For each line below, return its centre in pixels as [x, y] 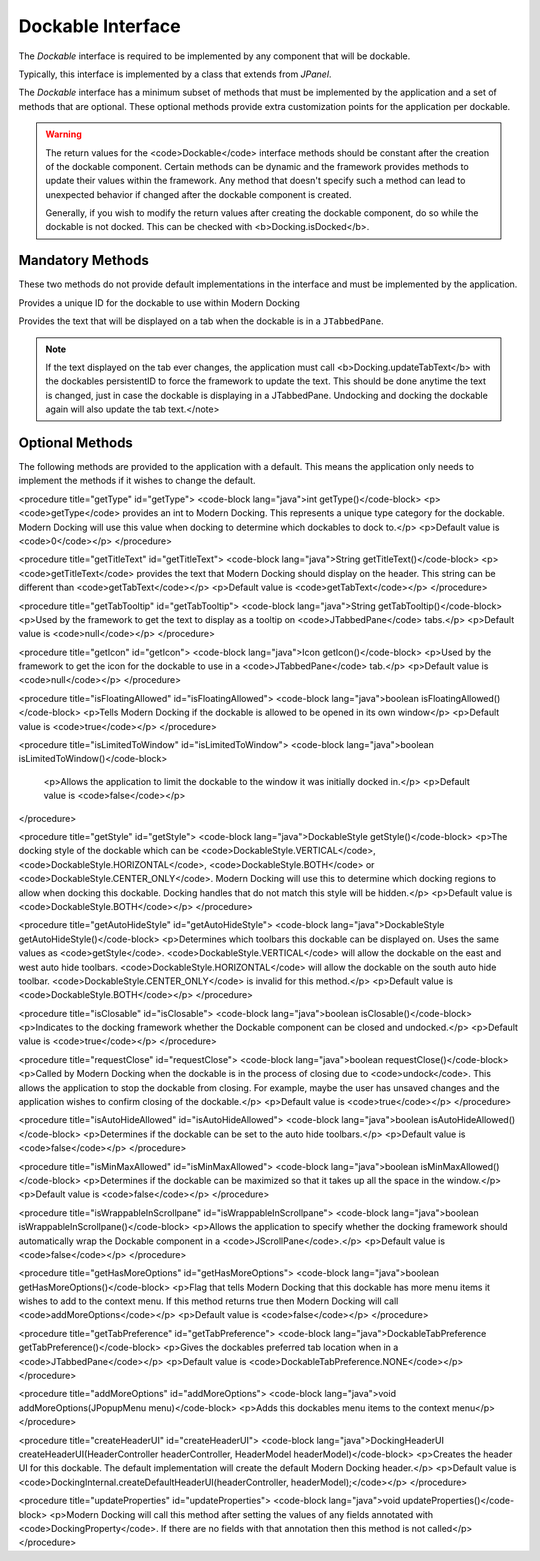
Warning [63, 134]
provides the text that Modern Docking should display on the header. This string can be [316, 573]
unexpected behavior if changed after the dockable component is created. [198, 194]
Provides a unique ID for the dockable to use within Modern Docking [159, 302]
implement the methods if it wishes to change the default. [137, 481]
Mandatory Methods [83, 260]
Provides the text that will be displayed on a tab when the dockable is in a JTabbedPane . [201, 321]
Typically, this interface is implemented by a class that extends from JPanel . [175, 74]
